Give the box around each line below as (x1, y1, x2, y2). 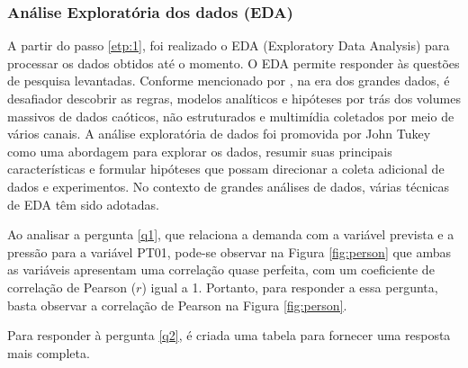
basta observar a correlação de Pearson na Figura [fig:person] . (7, 295, 347, 314)
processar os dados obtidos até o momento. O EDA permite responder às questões (7, 53, 460, 72)
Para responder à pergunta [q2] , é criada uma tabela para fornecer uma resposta (7, 326, 451, 345)
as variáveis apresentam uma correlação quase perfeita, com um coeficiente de (7, 260, 435, 279)
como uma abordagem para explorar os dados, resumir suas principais (7, 141, 392, 160)
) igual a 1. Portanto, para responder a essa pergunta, (141, 277, 438, 296)
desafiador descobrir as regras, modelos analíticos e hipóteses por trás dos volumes (7, 89, 461, 107)
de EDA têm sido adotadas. (7, 194, 159, 213)
